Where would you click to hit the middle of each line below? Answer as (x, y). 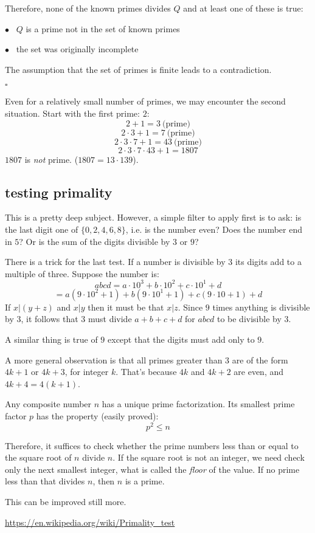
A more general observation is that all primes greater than (114, 359)
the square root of (38, 457)
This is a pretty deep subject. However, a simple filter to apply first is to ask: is (153, 217)
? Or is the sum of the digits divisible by (95, 241)
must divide (110, 319)
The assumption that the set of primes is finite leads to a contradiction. (138, 69)
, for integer (87, 372)
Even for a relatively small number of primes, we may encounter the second (145, 101)
